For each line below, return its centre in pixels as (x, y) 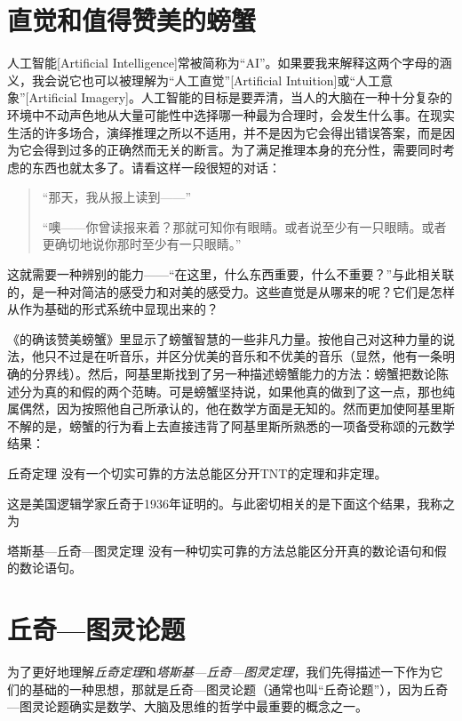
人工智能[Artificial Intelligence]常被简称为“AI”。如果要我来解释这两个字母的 (223, 63)
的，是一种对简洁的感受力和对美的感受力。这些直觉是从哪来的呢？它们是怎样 (231, 291)
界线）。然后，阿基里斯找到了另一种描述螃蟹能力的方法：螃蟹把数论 (240, 374)
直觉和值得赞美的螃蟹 (132, 20)
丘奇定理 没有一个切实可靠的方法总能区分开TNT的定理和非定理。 (197, 473)
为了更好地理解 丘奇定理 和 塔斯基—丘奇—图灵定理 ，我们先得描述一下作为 (219, 672)
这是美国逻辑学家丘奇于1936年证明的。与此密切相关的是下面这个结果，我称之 (231, 503)
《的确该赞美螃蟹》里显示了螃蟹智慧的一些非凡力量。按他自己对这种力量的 (225, 338)
